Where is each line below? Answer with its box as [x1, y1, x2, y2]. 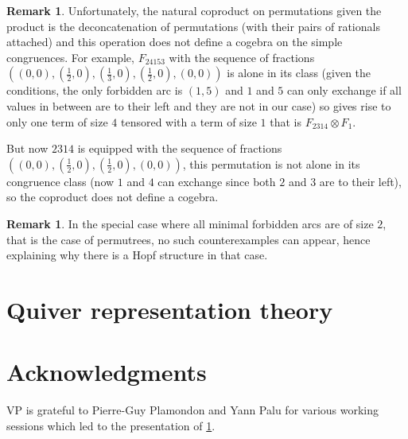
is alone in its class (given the [227, 64, 371, 81]
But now [6, 140, 49, 157]
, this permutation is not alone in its [182, 155, 360, 172]
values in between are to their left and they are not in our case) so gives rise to [6, 97, 391, 114]
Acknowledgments [6, 355, 207, 388]
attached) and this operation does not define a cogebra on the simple [6, 33, 343, 50]
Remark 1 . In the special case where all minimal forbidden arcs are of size [6, 215, 374, 231]
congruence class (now [6, 173, 115, 189]
